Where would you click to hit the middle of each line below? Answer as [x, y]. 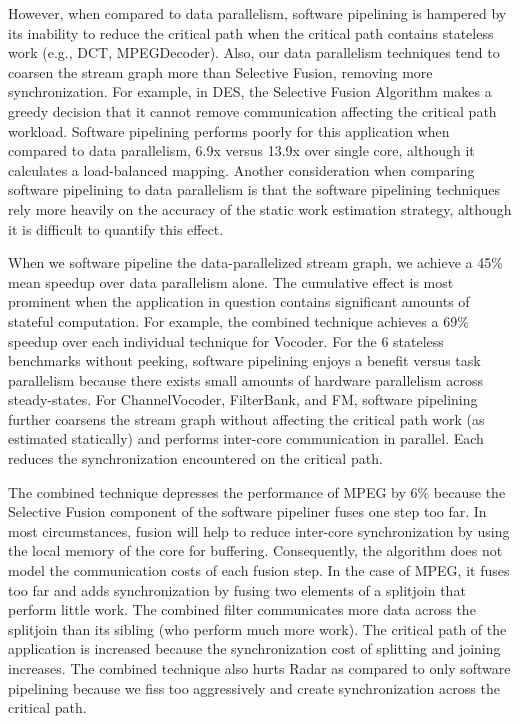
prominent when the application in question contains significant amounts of [239, 301]
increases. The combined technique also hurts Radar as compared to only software [259, 668]
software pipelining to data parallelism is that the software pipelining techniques [254, 189]
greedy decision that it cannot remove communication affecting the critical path [252, 110]
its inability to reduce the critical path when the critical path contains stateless [251, 32]
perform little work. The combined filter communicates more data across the [242, 609]
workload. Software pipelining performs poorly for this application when [229, 130]
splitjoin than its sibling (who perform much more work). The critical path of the [257, 628]
